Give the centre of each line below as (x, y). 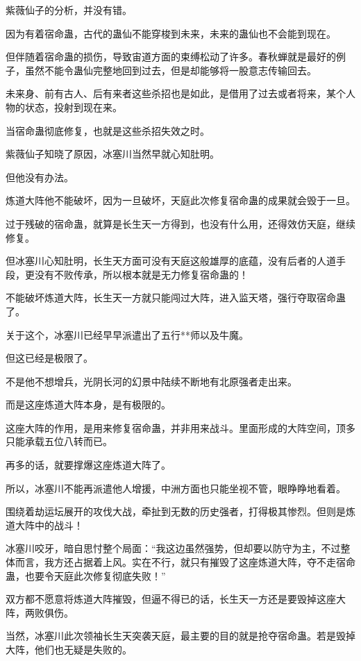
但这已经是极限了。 (49, 358)
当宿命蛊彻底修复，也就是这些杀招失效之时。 (108, 130)
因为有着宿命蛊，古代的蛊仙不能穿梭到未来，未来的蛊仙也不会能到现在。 (171, 33)
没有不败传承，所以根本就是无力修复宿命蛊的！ (141, 274)
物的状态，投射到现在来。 (64, 107)
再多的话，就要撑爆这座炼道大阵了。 (88, 465)
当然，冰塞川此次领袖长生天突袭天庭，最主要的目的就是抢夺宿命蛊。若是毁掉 (180, 636)
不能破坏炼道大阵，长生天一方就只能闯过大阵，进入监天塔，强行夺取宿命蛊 (176, 298)
